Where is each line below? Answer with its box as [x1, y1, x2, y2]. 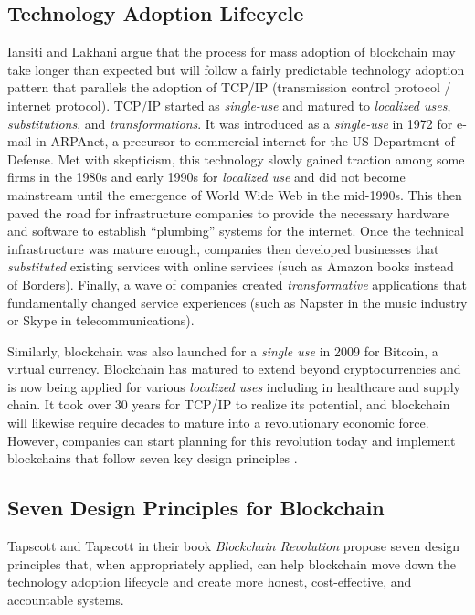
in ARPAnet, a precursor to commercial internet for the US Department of [36, 132, 455, 151]
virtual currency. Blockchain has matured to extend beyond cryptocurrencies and [7, 359, 461, 378]
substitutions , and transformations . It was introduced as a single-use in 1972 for [7, 113, 453, 133]
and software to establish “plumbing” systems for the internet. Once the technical [7, 221, 464, 240]
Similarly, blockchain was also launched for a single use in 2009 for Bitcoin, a [7, 341, 438, 360]
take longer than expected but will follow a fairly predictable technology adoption [7, 59, 465, 79]
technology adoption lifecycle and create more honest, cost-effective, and [7, 572, 412, 591]
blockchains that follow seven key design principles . [7, 449, 298, 468]
